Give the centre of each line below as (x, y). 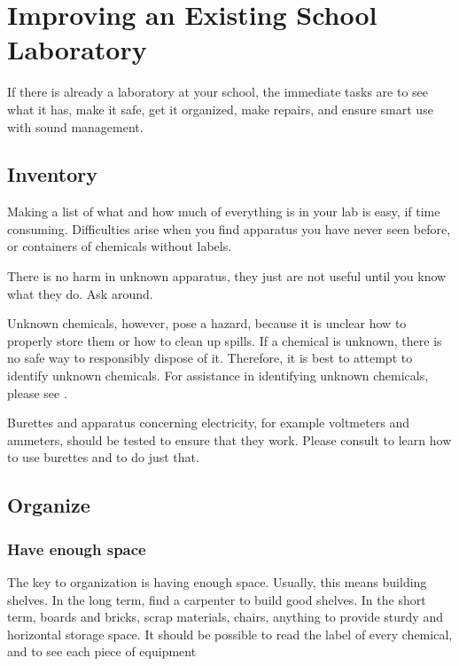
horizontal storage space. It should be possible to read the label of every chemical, (230, 634)
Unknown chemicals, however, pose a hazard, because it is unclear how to (207, 323)
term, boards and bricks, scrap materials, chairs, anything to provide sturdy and (225, 617)
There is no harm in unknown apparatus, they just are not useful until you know (227, 276)
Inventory (52, 174)
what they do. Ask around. (80, 293)
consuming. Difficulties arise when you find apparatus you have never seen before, (229, 228)
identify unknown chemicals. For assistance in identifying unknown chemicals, (218, 376)
